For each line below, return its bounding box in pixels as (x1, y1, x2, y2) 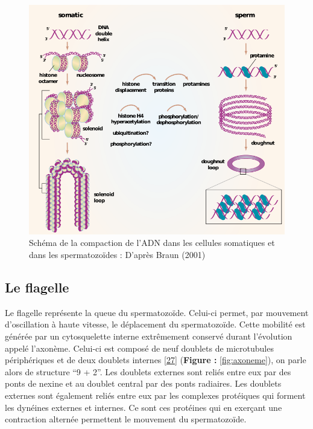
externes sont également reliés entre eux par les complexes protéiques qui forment (5, 389, 306, 401)
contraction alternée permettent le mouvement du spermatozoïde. (5, 413, 247, 425)
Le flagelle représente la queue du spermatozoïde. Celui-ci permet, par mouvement (5, 306, 309, 318)
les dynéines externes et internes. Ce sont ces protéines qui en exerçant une (5, 401, 282, 413)
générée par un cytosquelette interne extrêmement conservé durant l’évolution (5, 329, 292, 342)
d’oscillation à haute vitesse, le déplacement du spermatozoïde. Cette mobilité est (5, 318, 306, 331)
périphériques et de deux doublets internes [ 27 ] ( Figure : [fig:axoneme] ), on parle (5, 353, 306, 366)
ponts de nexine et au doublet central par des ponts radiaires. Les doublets (5, 377, 282, 390)
